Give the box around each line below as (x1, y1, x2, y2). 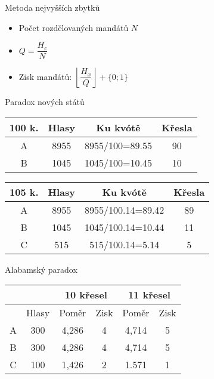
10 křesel (64, 288, 107, 302)
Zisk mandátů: (18, 70, 72, 82)
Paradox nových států (5, 95, 85, 108)
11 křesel (128, 288, 170, 302)
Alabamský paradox (5, 263, 77, 275)
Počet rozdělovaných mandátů (18, 21, 129, 33)
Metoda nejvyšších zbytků (5, 1, 100, 13)
